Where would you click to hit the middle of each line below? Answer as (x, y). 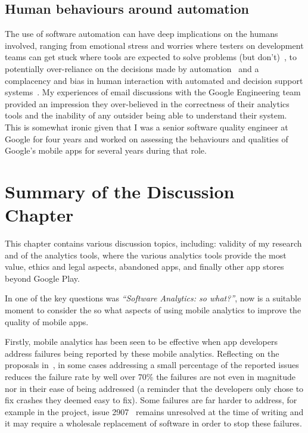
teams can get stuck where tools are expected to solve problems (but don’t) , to (151, 57)
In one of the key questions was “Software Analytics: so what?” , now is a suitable (153, 298)
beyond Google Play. (42, 278)
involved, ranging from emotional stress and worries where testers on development (154, 45)
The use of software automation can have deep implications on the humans (141, 34)
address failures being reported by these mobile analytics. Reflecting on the (142, 353)
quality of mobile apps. (47, 321)
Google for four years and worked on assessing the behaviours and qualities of (147, 138)
